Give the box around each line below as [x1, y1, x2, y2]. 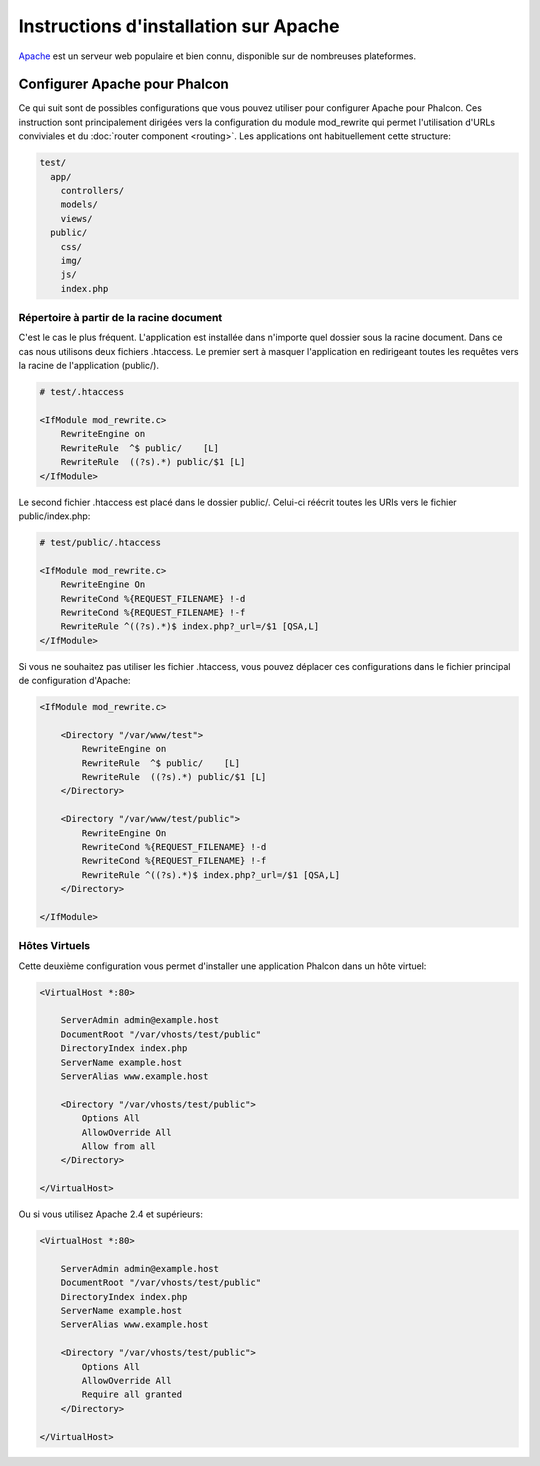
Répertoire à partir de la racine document [18, 311, 223, 325]
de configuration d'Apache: [18, 675, 131, 687]
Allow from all [81, 1140, 157, 1152]
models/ [60, 199, 99, 210]
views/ [60, 213, 93, 224]
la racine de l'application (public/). [18, 360, 160, 372]
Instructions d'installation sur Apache [18, 15, 340, 37]
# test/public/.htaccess [39, 536, 162, 548]
